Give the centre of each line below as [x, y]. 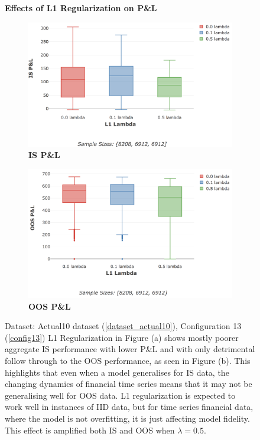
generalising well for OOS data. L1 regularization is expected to [120, 395]
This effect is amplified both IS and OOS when [90, 430]
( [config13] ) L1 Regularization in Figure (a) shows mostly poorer [122, 337]
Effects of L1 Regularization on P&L [81, 8]
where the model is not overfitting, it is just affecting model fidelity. [127, 418]
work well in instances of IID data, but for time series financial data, [129, 407]
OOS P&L [50, 306]
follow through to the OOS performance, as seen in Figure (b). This [128, 361]
